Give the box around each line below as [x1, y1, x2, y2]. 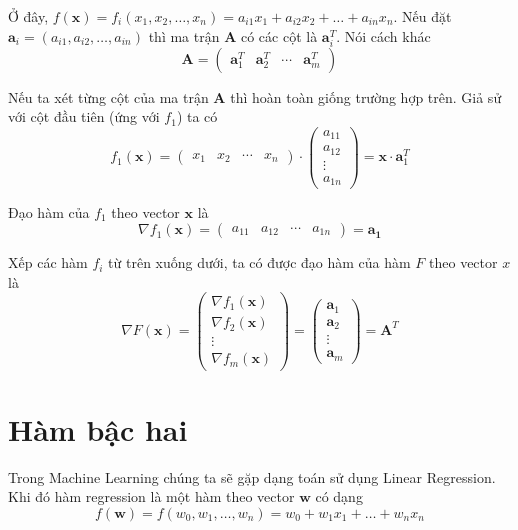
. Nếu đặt [393, 6, 452, 26]
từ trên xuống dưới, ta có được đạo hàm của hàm [108, 252, 411, 273]
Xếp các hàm [8, 252, 88, 273]
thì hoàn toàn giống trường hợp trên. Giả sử [230, 86, 502, 107]
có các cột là [240, 25, 318, 46]
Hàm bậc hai [8, 408, 188, 449]
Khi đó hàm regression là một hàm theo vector [8, 486, 295, 507]
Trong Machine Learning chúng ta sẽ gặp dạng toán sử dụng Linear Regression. [8, 466, 496, 487]
